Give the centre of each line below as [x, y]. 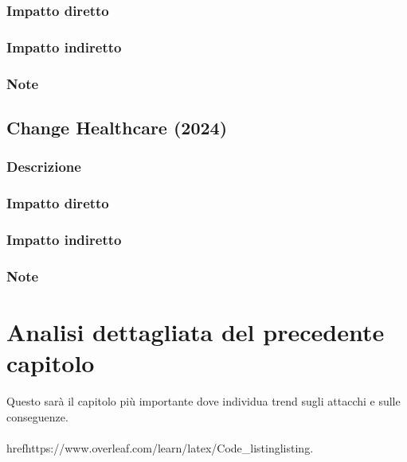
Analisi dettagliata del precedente [196, 331]
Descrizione [44, 167]
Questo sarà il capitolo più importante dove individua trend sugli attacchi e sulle [203, 401]
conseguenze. [37, 416]
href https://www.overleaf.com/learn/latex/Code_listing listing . [160, 447]
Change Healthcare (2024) [117, 127]
